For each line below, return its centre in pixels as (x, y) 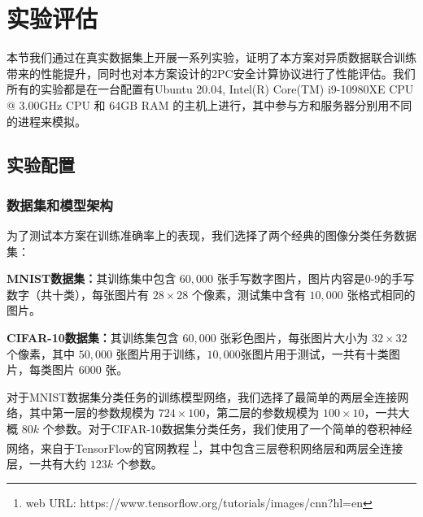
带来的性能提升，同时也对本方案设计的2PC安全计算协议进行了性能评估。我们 (211, 73)
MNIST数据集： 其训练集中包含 (92, 278)
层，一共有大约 (46, 463)
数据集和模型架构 (60, 204)
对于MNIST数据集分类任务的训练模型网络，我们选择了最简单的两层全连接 (202, 396)
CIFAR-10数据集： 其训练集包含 (93, 338)
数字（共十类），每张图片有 (78, 294)
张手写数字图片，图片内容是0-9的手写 (316, 278)
